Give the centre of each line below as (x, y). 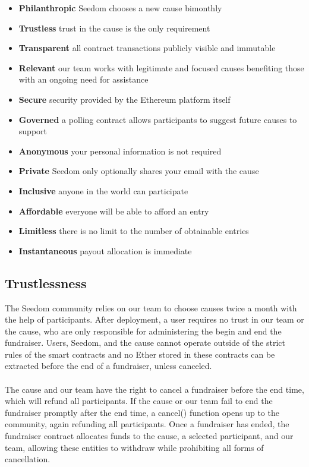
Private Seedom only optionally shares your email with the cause (139, 171)
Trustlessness (46, 283)
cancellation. (28, 459)
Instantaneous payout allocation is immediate (105, 250)
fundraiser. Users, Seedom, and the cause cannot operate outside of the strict (145, 343)
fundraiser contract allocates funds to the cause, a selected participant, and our (149, 436)
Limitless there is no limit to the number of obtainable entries (134, 231)
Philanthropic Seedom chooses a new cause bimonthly (120, 8)
